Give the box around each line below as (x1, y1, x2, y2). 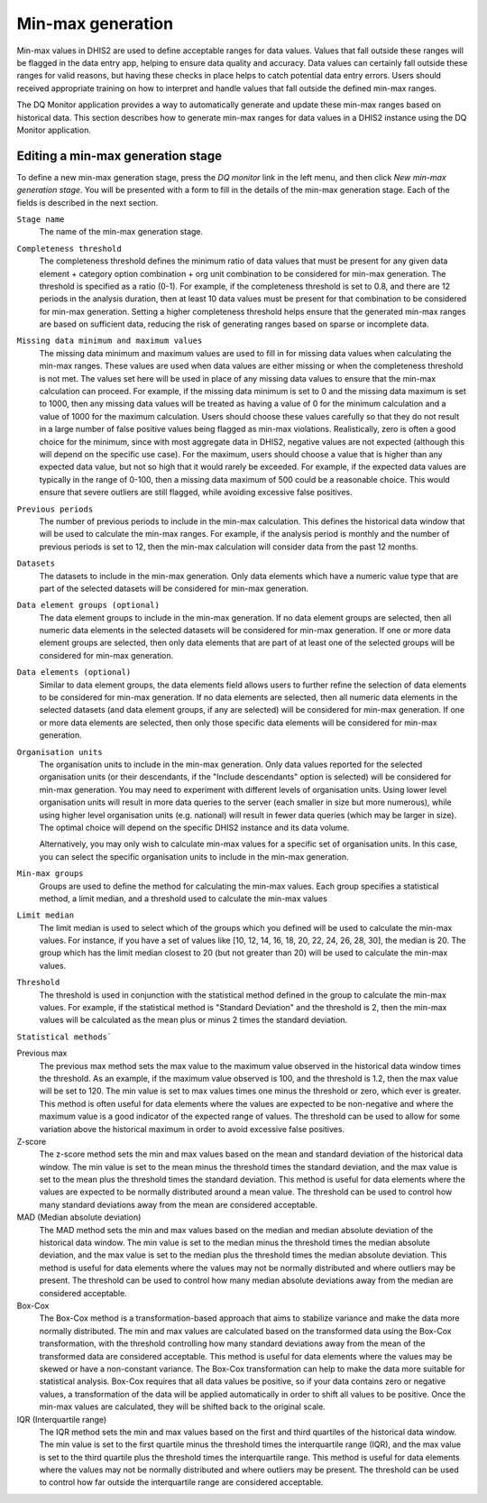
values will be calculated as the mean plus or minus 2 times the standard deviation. (39, 1015, 348, 1026)
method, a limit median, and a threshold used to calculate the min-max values (39, 893, 328, 904)
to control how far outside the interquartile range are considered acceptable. (39, 1477, 324, 1488)
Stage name (16, 214, 65, 225)
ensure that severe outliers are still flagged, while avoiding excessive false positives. (39, 487, 354, 498)
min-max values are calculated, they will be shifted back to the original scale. (39, 1401, 326, 1412)
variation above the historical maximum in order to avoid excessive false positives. (39, 1123, 345, 1134)
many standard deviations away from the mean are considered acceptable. (39, 1199, 318, 1210)
